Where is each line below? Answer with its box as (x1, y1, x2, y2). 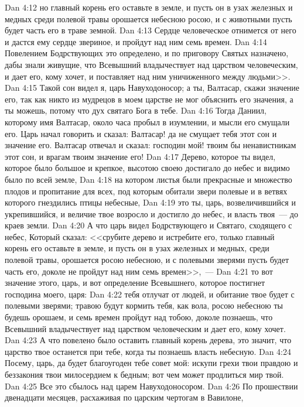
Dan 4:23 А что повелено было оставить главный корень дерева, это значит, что (5, 334, 292, 346)
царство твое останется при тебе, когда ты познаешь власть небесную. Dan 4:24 (5, 345, 292, 357)
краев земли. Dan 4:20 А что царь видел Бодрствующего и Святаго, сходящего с (5, 219, 292, 231)
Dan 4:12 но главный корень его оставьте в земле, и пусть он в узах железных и (5, 1, 293, 13)
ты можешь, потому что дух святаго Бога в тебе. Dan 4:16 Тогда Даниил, (5, 104, 267, 117)
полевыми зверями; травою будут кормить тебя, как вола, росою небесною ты (5, 299, 283, 312)
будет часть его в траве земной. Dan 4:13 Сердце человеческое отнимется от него (5, 24, 296, 36)
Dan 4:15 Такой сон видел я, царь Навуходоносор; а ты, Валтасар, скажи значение (5, 81, 300, 94)
